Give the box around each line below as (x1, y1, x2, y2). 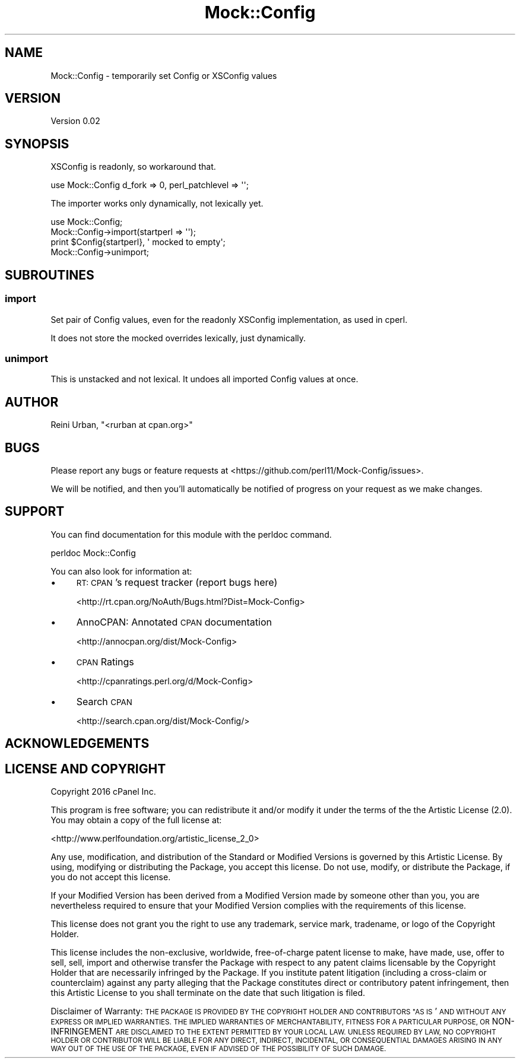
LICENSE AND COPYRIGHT (5, 761, 166, 776)
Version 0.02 (50, 116, 100, 126)
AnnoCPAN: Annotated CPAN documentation (76, 615, 272, 628)
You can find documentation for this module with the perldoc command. (50, 529, 332, 540)
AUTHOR (5, 394, 59, 410)
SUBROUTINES (5, 267, 94, 283)
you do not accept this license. (50, 872, 171, 883)
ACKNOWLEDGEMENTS (5, 736, 150, 751)
